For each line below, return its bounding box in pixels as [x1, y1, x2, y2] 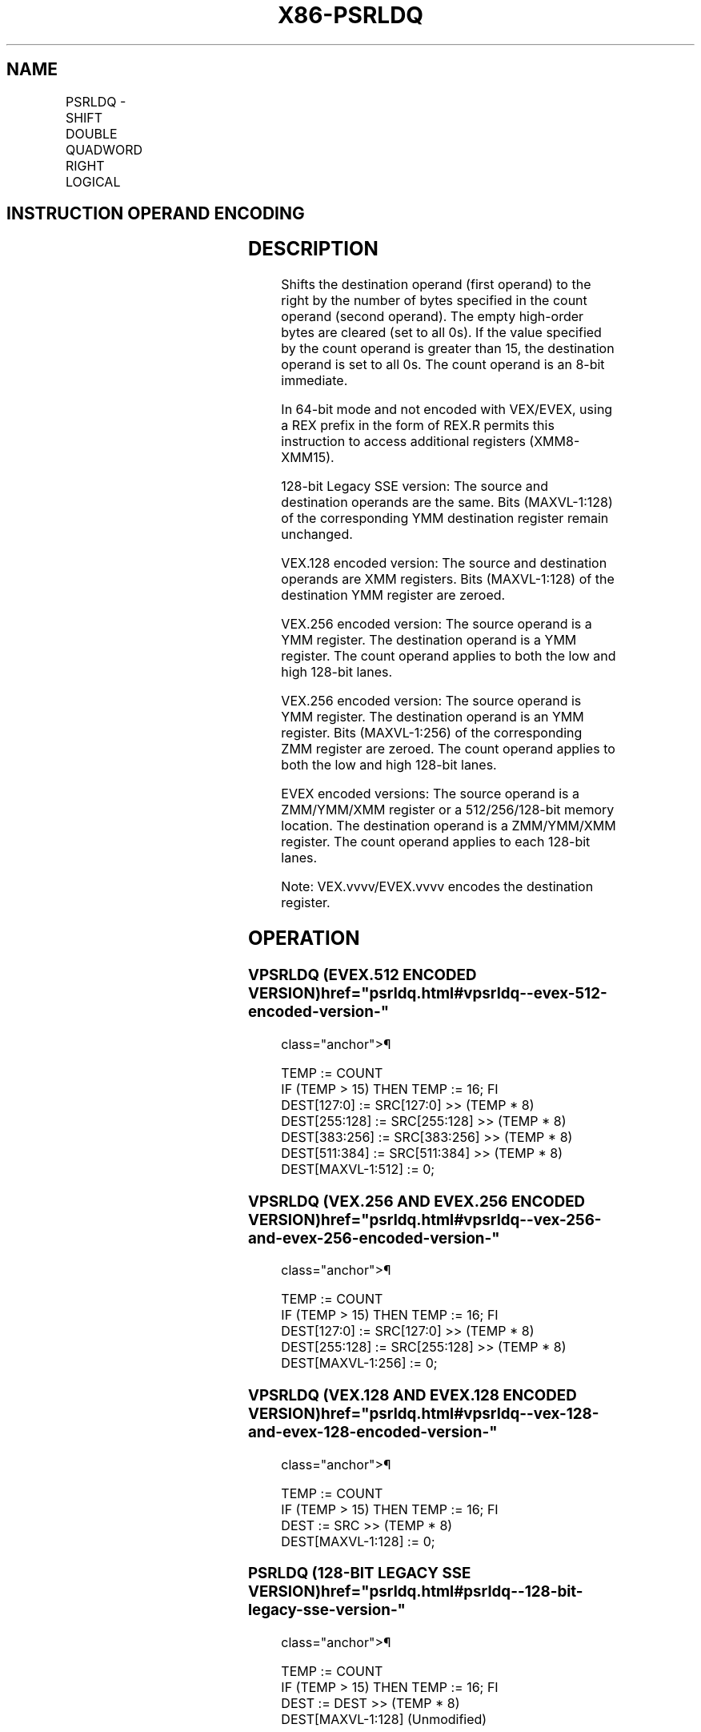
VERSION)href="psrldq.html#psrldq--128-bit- [247, 1582, 583, 1601]
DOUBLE [65, 125, 118, 142]
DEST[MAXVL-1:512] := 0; [281, 1160, 435, 1177]
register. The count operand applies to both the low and [281, 648, 616, 665]
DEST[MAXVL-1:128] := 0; [281, 1533, 435, 1549]
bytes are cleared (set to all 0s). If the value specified [281, 324, 602, 341]
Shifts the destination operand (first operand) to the [281, 276, 591, 293]
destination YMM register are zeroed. [281, 587, 506, 604]
